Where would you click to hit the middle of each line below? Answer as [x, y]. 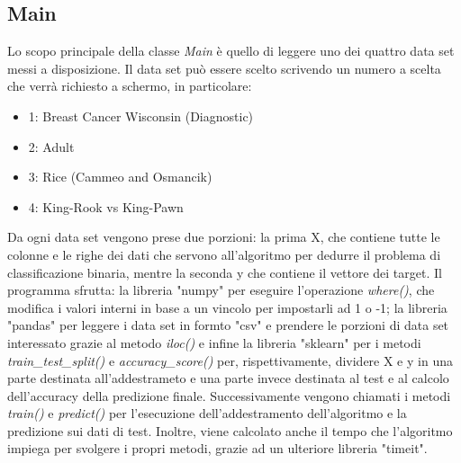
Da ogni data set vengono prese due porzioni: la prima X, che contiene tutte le [224, 237]
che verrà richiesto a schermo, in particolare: [130, 86]
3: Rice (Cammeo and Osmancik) [120, 177]
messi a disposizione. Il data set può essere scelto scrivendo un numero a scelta [224, 68]
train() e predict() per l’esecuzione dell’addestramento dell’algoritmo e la [207, 413]
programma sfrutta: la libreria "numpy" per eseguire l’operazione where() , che [221, 290]
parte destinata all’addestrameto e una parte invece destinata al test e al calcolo [228, 378]
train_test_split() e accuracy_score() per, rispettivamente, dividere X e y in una [230, 360]
